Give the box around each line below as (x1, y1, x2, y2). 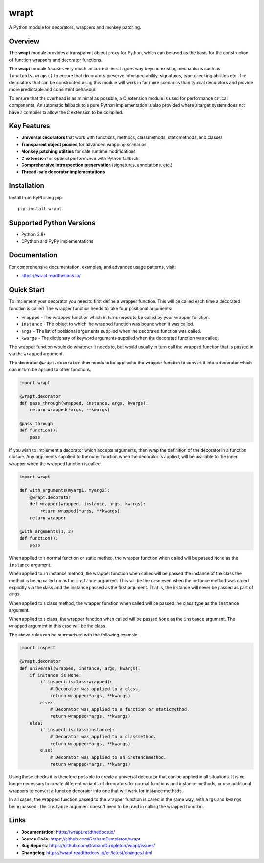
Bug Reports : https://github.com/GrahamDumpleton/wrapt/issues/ (21, 843, 155, 849)
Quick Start (9, 286, 44, 294)
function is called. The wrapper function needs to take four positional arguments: (9, 305, 173, 311)
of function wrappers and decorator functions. (9, 57, 103, 63)
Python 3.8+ (21, 231, 46, 237)
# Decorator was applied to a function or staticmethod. (50, 706, 190, 712)
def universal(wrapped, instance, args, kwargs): (19, 665, 141, 671)
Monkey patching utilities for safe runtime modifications (21, 148, 136, 154)
